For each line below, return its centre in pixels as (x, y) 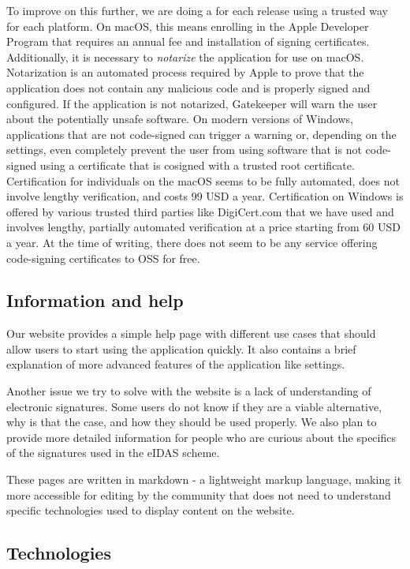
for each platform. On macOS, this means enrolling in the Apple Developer (188, 26)
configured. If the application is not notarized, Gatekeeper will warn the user (192, 103)
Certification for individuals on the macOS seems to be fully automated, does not (203, 180)
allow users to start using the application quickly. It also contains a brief (181, 348)
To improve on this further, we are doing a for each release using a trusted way (197, 10)
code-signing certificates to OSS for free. (103, 258)
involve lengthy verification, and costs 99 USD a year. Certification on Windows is (205, 196)
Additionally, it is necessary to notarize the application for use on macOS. (185, 56)
